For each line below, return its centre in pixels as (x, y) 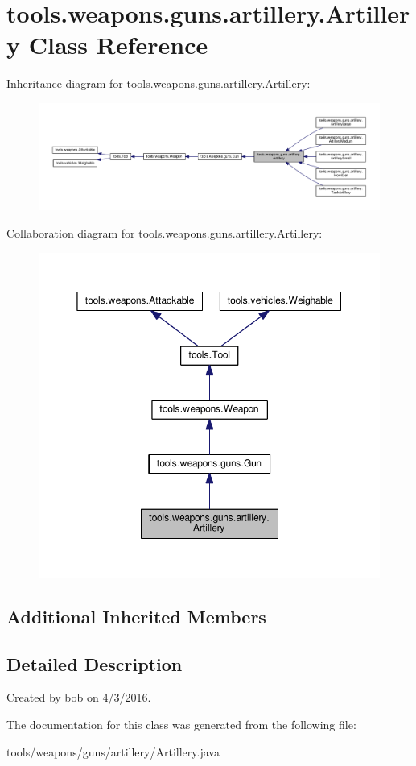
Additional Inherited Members (136, 616)
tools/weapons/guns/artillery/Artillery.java (113, 751)
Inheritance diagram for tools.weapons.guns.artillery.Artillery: (159, 83)
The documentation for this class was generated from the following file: (181, 724)
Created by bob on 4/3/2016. (79, 697)
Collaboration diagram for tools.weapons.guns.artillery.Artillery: (165, 232)
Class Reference (118, 45)
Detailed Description (95, 663)
